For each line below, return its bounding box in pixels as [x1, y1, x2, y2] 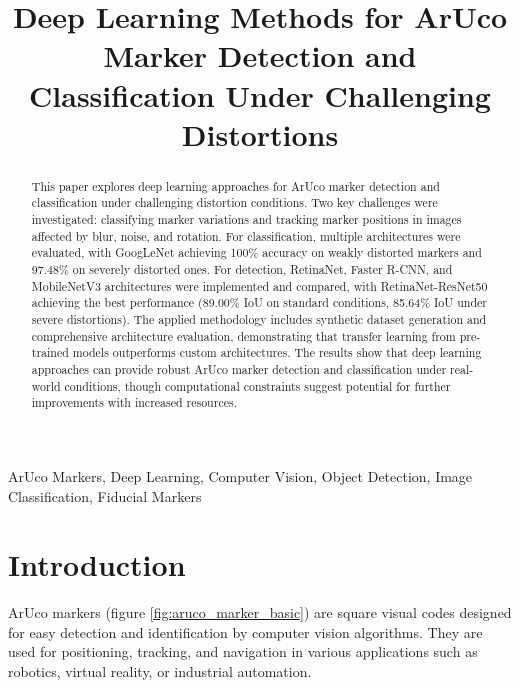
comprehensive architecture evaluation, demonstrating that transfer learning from [31, 327, 456, 344]
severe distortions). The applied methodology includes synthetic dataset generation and [31, 310, 487, 327]
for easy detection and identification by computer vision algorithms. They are [8, 621, 483, 642]
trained [31, 344, 69, 361]
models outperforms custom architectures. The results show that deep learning [72, 344, 482, 361]
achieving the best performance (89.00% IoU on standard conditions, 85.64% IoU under [31, 294, 487, 311]
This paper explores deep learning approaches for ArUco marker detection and [31, 177, 440, 194]
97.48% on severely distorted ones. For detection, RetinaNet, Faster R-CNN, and [31, 261, 453, 278]
